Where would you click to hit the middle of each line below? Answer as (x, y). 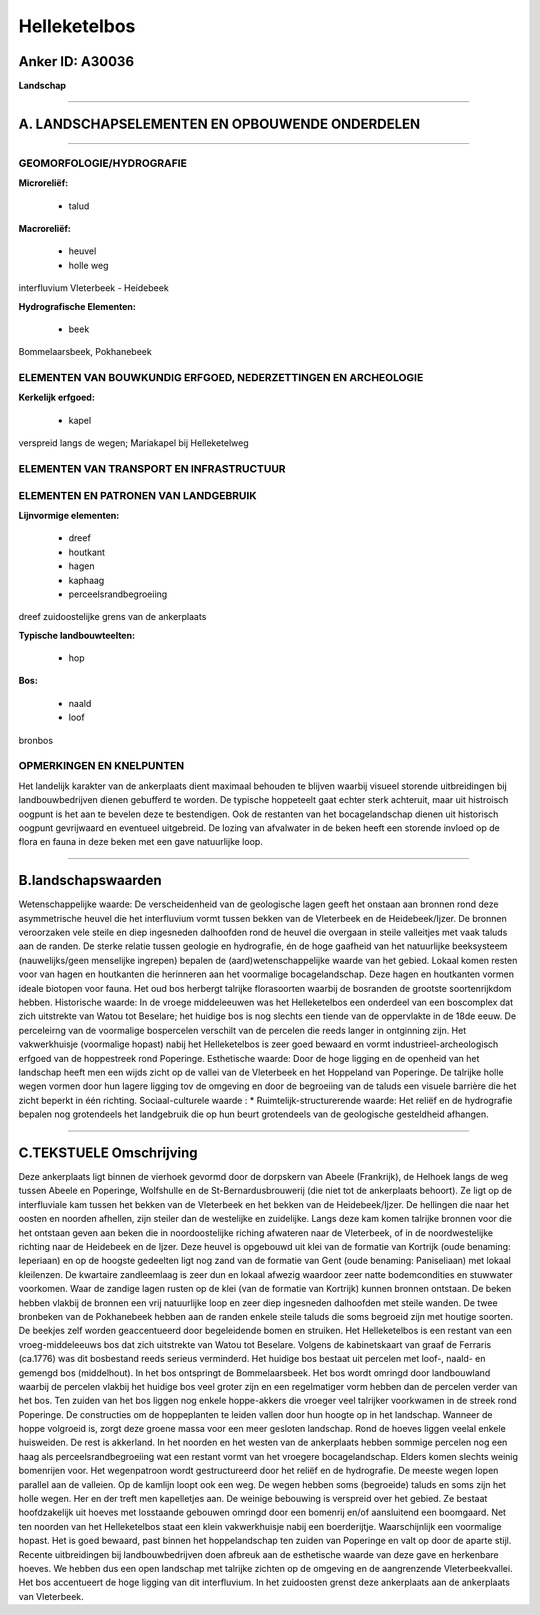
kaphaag (86, 580)
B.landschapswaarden (90, 880)
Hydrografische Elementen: (77, 306)
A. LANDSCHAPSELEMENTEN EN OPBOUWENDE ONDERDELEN (219, 123)
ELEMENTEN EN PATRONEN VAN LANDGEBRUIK (137, 495)
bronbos (36, 740)
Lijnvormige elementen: (69, 515)
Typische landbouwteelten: (76, 635)
